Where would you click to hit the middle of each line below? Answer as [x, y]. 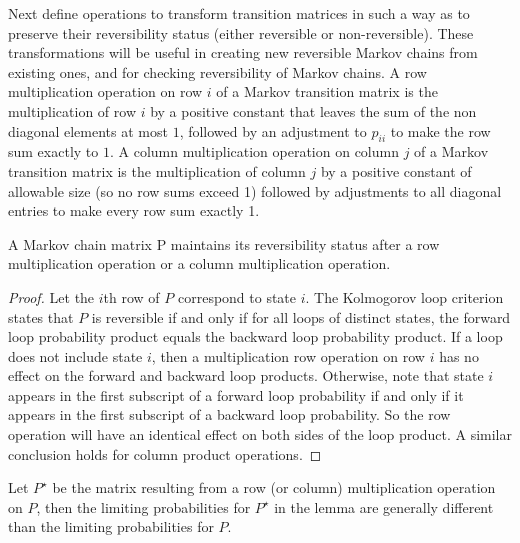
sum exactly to [53, 151]
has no [459, 355]
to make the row [440, 130]
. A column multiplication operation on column [254, 151]
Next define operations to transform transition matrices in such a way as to [239, 13]
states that [41, 316]
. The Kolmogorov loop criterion [404, 296]
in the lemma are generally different [384, 506]
